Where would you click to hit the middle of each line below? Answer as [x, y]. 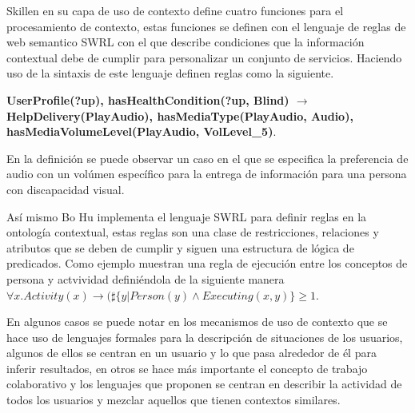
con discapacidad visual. [66, 189]
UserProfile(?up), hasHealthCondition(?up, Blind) [148, 99]
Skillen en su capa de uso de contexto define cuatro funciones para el [175, 10]
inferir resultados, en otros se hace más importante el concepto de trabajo [187, 368]
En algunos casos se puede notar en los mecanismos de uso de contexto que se [197, 322]
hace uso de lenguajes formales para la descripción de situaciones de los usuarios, [205, 337]
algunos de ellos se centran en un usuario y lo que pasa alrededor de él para [192, 353]
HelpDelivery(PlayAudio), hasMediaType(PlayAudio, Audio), [180, 115]
